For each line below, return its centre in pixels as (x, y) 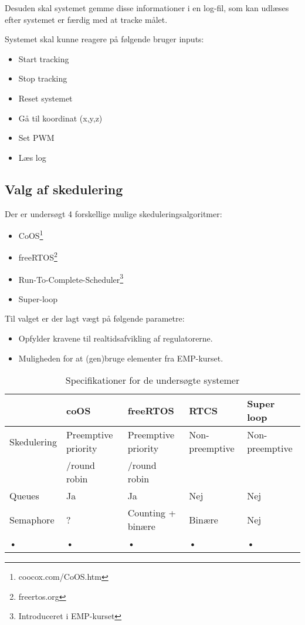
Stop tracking (43, 78)
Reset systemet (45, 98)
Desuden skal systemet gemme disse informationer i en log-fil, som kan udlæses (147, 8)
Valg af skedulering (64, 189)
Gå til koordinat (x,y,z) (60, 118)
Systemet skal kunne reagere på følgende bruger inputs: (104, 39)
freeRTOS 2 (38, 256)
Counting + (152, 513)
